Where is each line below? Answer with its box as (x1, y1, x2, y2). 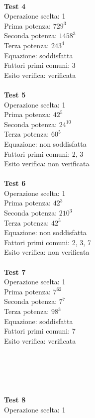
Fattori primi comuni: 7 (4, 326, 76, 336)
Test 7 (4, 266, 26, 277)
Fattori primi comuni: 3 (4, 60, 76, 70)
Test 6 (4, 178, 26, 188)
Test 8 (4, 394, 26, 405)
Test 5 (4, 89, 26, 99)
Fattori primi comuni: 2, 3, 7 (4, 237, 91, 247)
